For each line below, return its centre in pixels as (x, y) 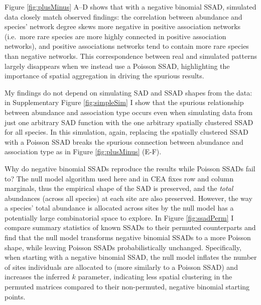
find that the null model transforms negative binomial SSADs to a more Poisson (128, 237)
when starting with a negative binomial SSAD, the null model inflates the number (131, 257)
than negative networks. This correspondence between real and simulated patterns (131, 56)
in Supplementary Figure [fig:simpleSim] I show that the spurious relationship (124, 102)
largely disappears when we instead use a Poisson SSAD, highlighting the (117, 66)
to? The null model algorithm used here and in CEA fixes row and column (119, 178)
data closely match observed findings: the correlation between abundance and (123, 16)
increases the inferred (37, 277)
